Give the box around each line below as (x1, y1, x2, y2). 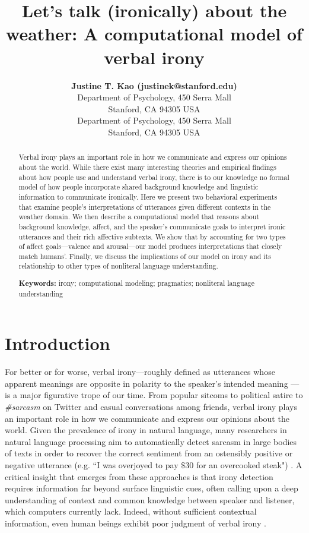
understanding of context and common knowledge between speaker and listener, (5, 493, 295, 506)
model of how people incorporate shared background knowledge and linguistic (18, 182, 259, 192)
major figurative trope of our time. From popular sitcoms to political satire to (20, 389, 303, 401)
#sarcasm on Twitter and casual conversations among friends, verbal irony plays (5, 400, 298, 413)
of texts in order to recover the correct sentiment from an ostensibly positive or (5, 447, 293, 459)
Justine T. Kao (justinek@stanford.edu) (71, 79, 237, 92)
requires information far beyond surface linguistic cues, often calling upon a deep (5, 482, 298, 494)
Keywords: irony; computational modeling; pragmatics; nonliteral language (18, 278, 254, 289)
